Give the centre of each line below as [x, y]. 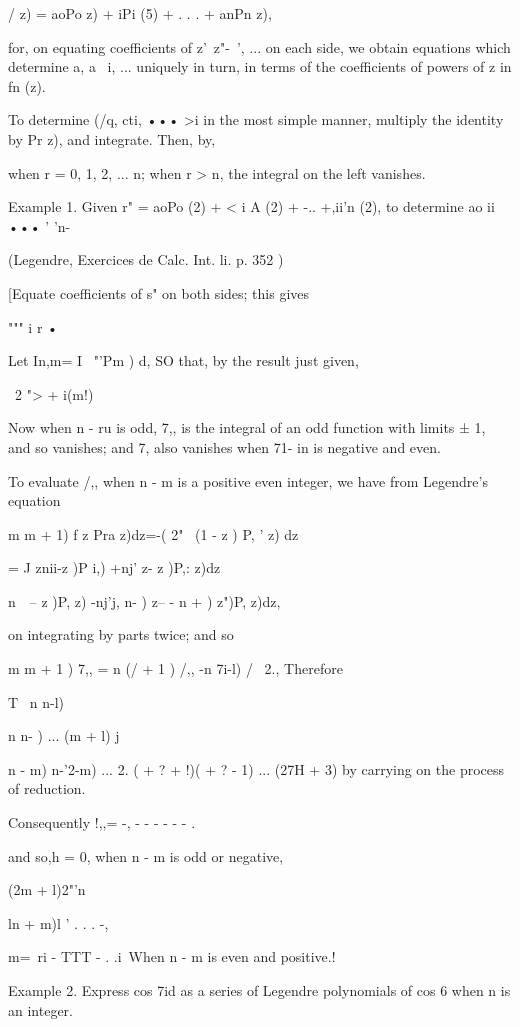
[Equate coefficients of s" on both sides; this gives [159, 292]
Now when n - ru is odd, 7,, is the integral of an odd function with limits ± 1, [247, 427]
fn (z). [27, 85]
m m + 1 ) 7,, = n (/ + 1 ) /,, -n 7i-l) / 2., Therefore [175, 668]
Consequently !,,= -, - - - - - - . [102, 822]
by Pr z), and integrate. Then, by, [112, 138]
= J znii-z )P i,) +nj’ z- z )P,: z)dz [114, 567]
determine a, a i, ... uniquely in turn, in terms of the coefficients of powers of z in [260, 66]
